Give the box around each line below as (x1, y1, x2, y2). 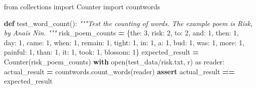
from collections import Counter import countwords (4, 1, 160, 11)
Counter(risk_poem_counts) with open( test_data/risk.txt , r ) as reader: (4, 56, 224, 66)
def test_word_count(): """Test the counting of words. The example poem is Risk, (4, 18, 253, 28)
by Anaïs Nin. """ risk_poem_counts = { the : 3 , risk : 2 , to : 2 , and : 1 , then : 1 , (4, 28, 239, 38)
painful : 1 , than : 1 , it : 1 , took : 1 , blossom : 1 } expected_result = (4, 47, 199, 57)
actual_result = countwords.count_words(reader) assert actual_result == (4, 66, 235, 76)
